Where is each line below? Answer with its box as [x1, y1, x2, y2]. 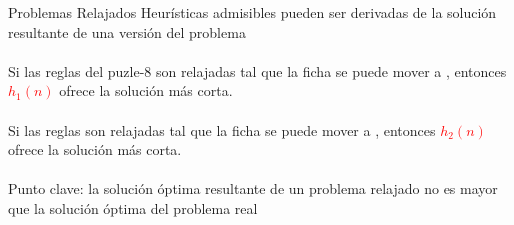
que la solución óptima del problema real [8, 197, 258, 218]
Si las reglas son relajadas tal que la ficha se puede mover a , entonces [8, 119, 436, 140]
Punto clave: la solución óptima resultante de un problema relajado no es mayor [8, 178, 498, 199]
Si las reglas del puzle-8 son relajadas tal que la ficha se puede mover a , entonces [8, 60, 507, 81]
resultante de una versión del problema [8, 21, 246, 42]
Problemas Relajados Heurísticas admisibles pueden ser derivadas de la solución [8, 2, 497, 22]
